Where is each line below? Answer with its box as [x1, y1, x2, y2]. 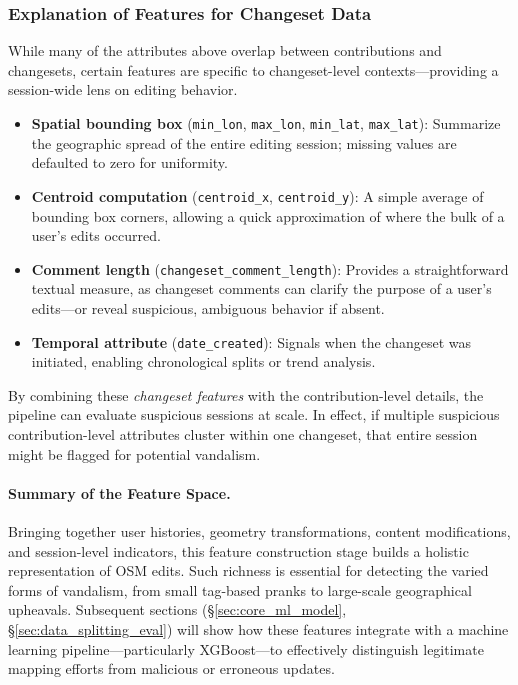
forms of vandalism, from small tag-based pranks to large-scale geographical [8, 579, 472, 600]
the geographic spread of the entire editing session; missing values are [31, 132, 457, 153]
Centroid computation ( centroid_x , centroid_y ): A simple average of [31, 185, 484, 206]
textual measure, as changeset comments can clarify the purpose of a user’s [31, 278, 492, 299]
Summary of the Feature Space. [8, 482, 231, 503]
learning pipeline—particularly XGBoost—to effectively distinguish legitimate [8, 638, 484, 659]
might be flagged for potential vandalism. [8, 443, 261, 464]
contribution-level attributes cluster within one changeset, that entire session [8, 423, 478, 444]
